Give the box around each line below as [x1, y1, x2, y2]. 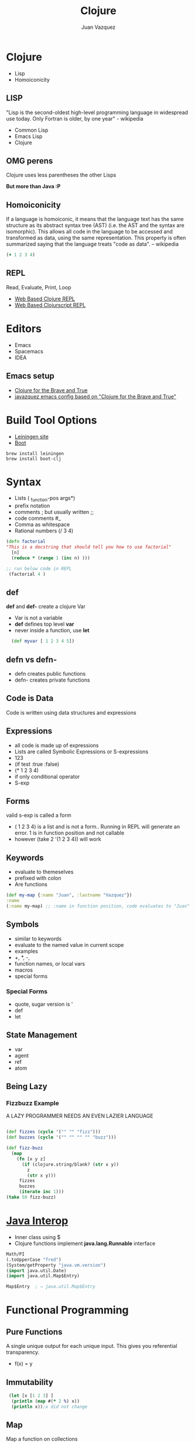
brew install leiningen [6, 450, 64, 456]
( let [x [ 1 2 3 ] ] [8, 1393, 54, 1398]
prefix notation [14, 502, 50, 509]
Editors [6, 322, 42, 335]
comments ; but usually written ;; [14, 509, 94, 516]
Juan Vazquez [81, 24, 116, 31]
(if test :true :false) [14, 760, 60, 767]
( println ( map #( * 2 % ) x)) [11, 1398, 80, 1404]
